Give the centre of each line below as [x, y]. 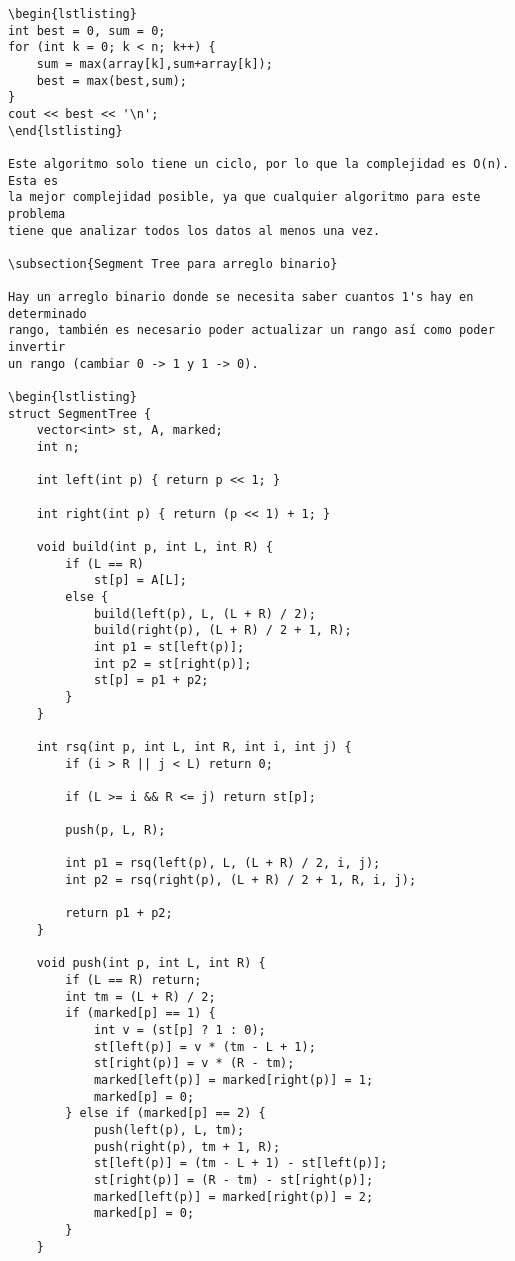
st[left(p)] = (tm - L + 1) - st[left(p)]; [240, 1163]
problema [37, 213]
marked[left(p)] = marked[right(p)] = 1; [233, 1080]
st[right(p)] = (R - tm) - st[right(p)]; [233, 1179]
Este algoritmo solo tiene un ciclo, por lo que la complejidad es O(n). [259, 163]
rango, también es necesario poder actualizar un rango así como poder [251, 330]
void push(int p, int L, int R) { [151, 963]
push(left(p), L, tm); [169, 1129]
